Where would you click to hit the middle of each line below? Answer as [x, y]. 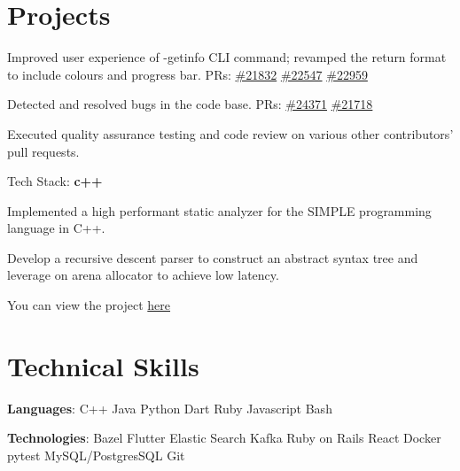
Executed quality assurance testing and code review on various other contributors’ [230, 133]
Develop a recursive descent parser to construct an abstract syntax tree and [213, 257]
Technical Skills [103, 365]
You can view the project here [89, 305]
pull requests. [43, 151]
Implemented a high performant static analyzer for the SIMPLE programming [219, 210]
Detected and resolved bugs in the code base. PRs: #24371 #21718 [190, 104]
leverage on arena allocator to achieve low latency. [143, 275]
